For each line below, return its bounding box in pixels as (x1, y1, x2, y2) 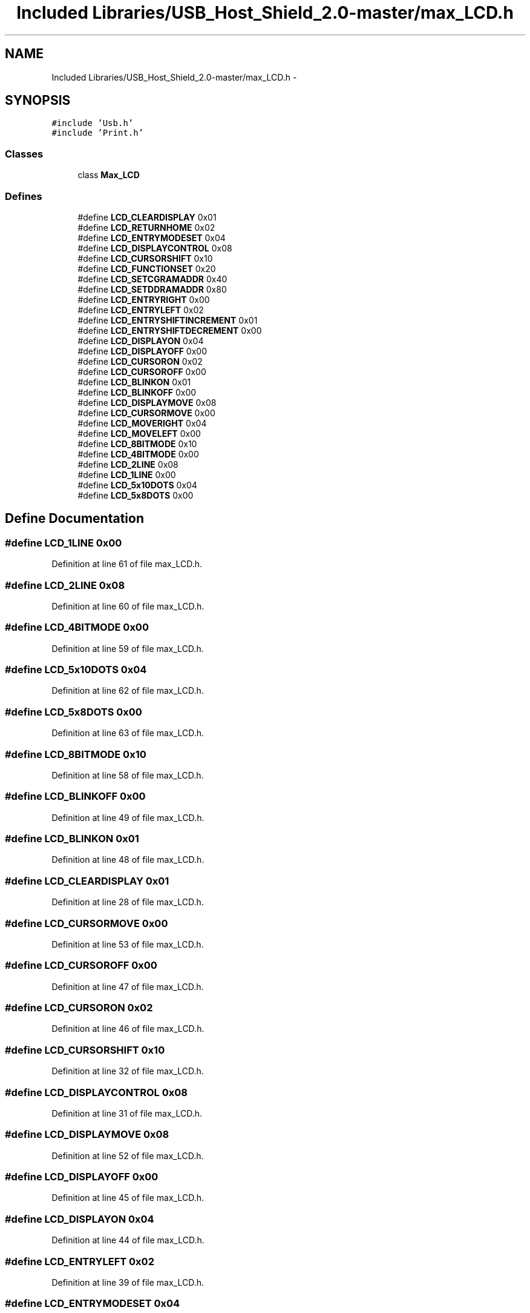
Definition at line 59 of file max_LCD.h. (51, 643, 204, 654)
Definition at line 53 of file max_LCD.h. (51, 939, 204, 949)
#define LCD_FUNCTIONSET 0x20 (77, 263, 216, 274)
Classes (5, 147, 44, 160)
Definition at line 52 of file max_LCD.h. (51, 1150, 204, 1161)
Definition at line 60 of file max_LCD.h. (51, 600, 204, 611)
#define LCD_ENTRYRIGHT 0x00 (77, 294, 210, 305)
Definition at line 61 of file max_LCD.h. (51, 559, 203, 570)
